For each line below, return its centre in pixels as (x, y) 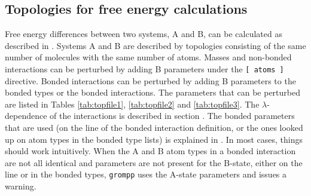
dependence (26, 116)
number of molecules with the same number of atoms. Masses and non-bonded (148, 57)
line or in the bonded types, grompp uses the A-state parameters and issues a (146, 174)
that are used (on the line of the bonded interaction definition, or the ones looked (154, 128)
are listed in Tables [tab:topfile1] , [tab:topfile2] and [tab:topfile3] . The (132, 104)
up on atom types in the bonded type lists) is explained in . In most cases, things (154, 139)
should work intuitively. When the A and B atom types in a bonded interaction (150, 151)
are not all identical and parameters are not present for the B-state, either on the (154, 162)
